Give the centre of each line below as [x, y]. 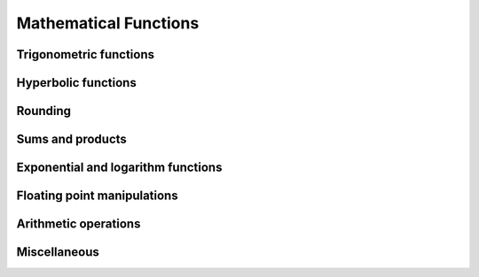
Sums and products [72, 139]
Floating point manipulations [97, 196]
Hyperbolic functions [76, 83]
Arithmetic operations [79, 224]
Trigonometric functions [86, 54]
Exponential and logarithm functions [119, 168]
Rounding [43, 111]
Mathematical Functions [108, 23]
